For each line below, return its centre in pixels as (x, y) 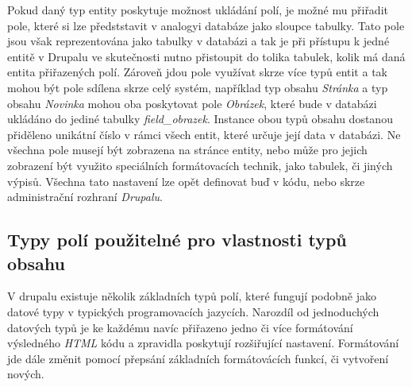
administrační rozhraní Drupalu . (85, 197)
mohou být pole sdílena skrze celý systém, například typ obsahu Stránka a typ (198, 87)
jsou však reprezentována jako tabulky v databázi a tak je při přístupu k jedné (198, 41)
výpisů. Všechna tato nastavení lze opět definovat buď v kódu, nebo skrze (186, 181)
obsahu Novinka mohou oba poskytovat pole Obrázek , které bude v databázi (192, 103)
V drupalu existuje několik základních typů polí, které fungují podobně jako (192, 296)
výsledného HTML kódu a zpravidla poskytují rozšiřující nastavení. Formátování (203, 343)
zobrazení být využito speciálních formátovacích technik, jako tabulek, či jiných (200, 165)
